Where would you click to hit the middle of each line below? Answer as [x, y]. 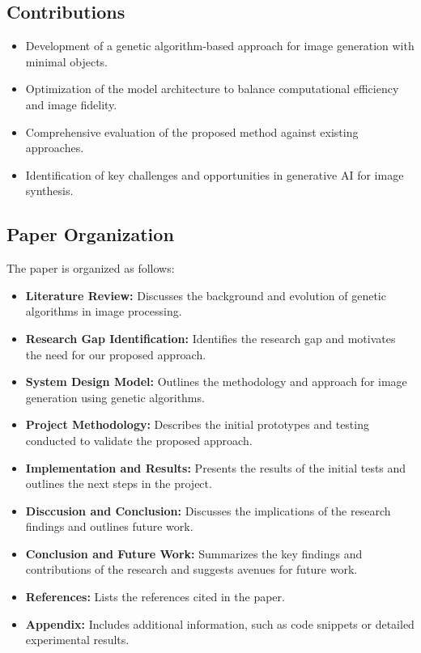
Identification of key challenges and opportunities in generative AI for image [215, 174]
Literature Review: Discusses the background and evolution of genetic [206, 295]
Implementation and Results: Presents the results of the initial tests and [216, 467]
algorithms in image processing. [104, 311]
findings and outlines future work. [109, 526]
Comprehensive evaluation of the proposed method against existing [192, 131]
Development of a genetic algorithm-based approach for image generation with [220, 46]
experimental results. [77, 640]
